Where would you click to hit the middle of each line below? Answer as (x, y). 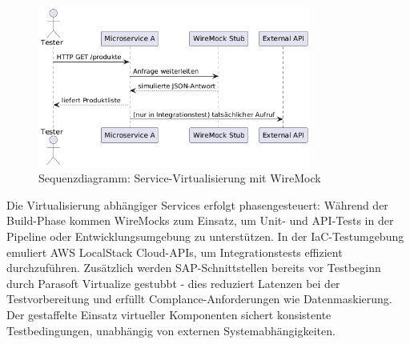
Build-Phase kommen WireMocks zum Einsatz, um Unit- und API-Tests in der (200, 220)
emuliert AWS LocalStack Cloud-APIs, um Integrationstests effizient (175, 252)
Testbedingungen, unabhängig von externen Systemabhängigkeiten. (171, 330)
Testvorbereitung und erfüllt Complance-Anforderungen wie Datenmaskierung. (199, 299)
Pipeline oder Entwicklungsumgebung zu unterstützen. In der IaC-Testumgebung (205, 236)
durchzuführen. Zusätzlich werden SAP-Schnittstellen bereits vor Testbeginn (194, 268)
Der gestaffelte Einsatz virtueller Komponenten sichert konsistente (169, 315)
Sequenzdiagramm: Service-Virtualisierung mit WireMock (180, 178)
